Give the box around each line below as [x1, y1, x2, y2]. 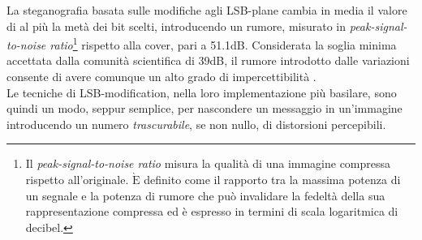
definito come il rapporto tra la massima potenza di [144, 171, 401, 187]
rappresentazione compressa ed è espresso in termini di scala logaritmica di [25, 203, 398, 220]
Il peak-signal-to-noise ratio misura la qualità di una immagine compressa [25, 155, 391, 172]
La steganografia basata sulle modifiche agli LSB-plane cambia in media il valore [6, 2, 407, 18]
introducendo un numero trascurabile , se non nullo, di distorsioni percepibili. [6, 115, 386, 132]
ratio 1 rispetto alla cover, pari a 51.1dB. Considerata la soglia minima [50, 34, 397, 53]
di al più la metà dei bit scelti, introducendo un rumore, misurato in [6, 17, 347, 34]
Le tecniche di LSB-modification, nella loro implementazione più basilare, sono [6, 84, 397, 101]
